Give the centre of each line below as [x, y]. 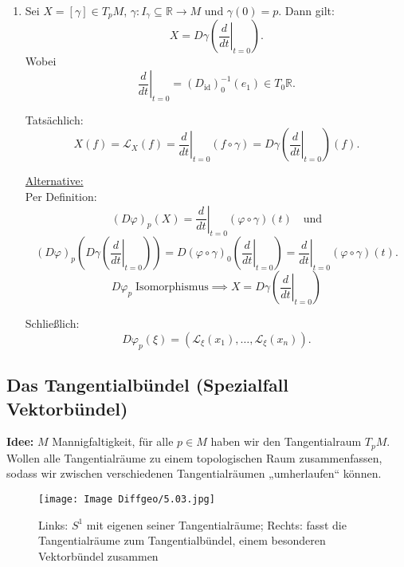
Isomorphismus [172, 287]
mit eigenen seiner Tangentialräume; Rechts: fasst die [216, 524]
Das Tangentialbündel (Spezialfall [148, 385]
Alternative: [54, 181]
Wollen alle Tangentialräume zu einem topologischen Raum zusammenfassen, [194, 457]
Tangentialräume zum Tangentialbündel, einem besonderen [182, 540]
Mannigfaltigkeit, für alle [113, 441]
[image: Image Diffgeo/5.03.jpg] [127, 500]
